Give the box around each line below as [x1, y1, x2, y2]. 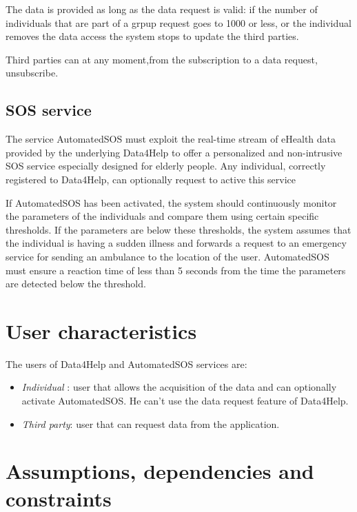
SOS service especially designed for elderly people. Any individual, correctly [6, 158, 326, 173]
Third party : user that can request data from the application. [21, 416, 280, 431]
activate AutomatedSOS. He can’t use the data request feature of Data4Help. [21, 393, 349, 408]
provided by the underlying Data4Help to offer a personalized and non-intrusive [6, 145, 343, 159]
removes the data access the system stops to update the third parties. [6, 29, 299, 43]
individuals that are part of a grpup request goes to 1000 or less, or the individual [6, 15, 351, 30]
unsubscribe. [6, 65, 59, 80]
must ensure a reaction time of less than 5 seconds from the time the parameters [6, 263, 346, 277]
